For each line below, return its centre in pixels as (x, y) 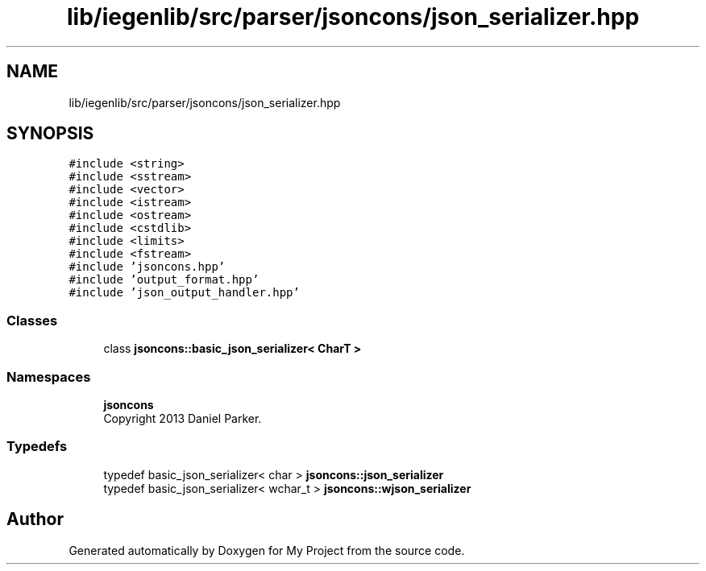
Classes (32, 320)
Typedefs (37, 447)
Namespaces (49, 377)
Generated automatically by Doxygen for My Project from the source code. (267, 550)
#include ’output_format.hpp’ (164, 280)
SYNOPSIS (50, 134)
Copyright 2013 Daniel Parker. (183, 418)
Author (35, 519)
